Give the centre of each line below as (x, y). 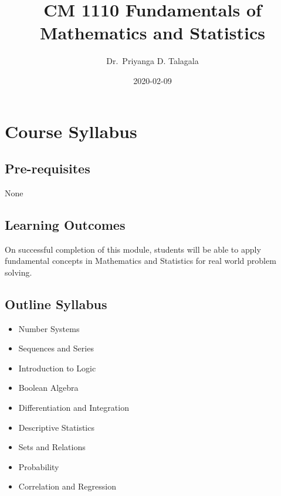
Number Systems (49, 328)
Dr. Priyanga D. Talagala (153, 61)
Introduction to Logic (57, 368)
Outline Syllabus (56, 304)
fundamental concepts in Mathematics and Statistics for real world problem (140, 261)
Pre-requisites (48, 168)
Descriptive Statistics (56, 427)
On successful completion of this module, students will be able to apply (133, 249)
